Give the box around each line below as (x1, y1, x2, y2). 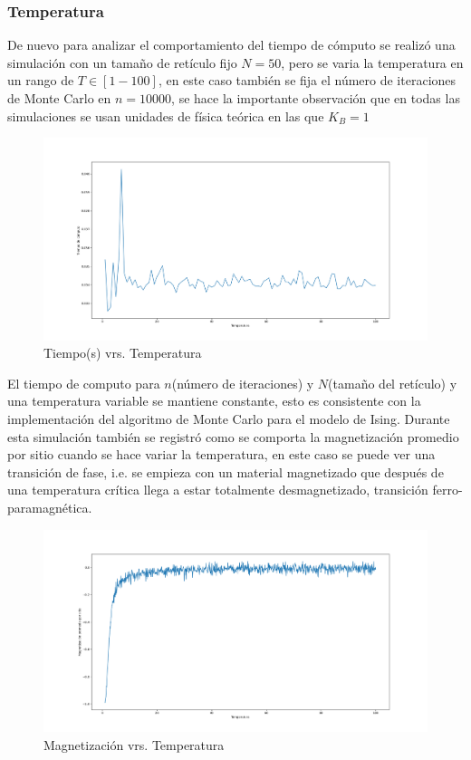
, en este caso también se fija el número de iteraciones (158, 71, 457, 90)
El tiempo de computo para (7, 373, 160, 392)
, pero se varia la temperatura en (281, 53, 464, 72)
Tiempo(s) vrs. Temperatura (43, 343, 202, 362)
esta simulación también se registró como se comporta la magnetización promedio (7, 427, 459, 446)
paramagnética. (7, 497, 92, 516)
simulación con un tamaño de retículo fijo (7, 53, 237, 72)
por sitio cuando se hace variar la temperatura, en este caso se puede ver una (7, 445, 436, 464)
